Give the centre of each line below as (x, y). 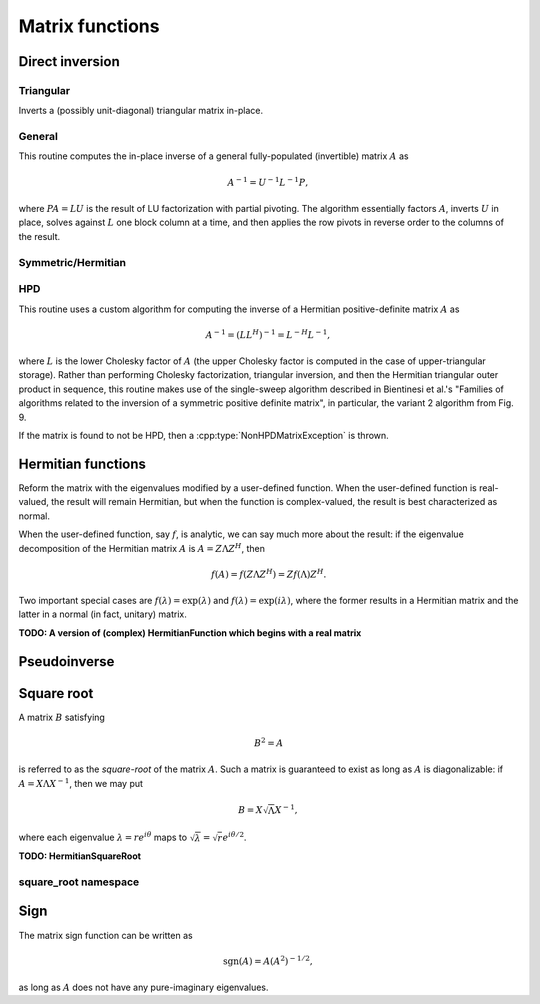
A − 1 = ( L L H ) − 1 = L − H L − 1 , (268, 334)
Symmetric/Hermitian (72, 262)
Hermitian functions (82, 463)
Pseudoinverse (66, 661)
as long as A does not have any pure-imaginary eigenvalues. (143, 987)
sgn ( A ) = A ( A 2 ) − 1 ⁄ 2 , (268, 960)
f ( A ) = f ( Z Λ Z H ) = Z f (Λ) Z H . (269, 573)
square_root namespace (79, 882)
